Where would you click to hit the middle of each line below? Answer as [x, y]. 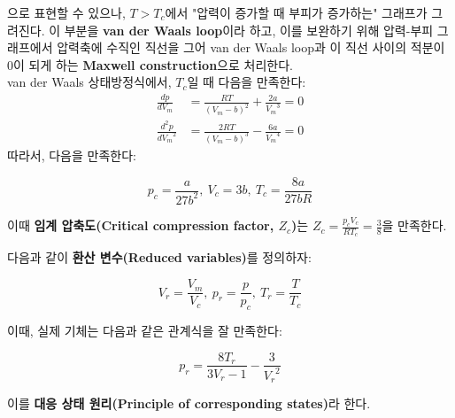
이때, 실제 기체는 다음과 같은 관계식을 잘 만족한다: [145, 330]
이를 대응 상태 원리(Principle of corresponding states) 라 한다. [189, 403]
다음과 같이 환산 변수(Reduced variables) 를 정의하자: [159, 257]
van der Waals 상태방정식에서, [89, 82]
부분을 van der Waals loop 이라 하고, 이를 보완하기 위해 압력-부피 [249, 30]
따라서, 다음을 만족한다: [72, 155]
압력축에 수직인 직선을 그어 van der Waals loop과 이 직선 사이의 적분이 [251, 47]
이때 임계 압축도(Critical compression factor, [141, 225]
